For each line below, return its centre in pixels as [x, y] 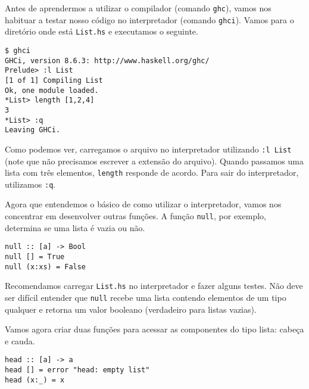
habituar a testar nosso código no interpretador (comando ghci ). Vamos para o [149, 19]
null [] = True [35, 256]
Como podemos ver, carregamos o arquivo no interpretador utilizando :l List [148, 149]
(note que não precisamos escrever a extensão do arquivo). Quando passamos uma [154, 161]
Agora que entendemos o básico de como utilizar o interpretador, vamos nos [143, 204]
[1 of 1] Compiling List [54, 80]
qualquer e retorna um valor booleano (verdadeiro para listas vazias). [131, 309]
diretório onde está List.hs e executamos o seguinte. [102, 31]
